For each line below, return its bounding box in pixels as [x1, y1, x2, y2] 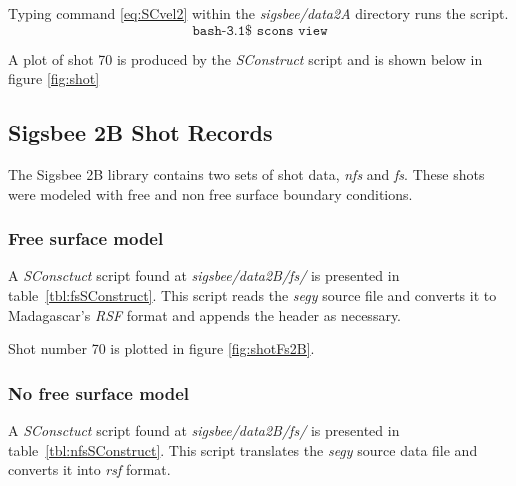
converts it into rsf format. [8, 459, 171, 480]
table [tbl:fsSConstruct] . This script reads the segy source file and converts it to [8, 284, 497, 305]
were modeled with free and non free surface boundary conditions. [8, 183, 413, 204]
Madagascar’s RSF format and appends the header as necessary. [8, 304, 402, 325]
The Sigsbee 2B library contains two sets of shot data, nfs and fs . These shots [8, 163, 485, 184]
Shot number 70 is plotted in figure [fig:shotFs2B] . [8, 338, 315, 359]
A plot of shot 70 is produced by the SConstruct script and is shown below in [8, 48, 483, 69]
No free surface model [8, 380, 190, 405]
